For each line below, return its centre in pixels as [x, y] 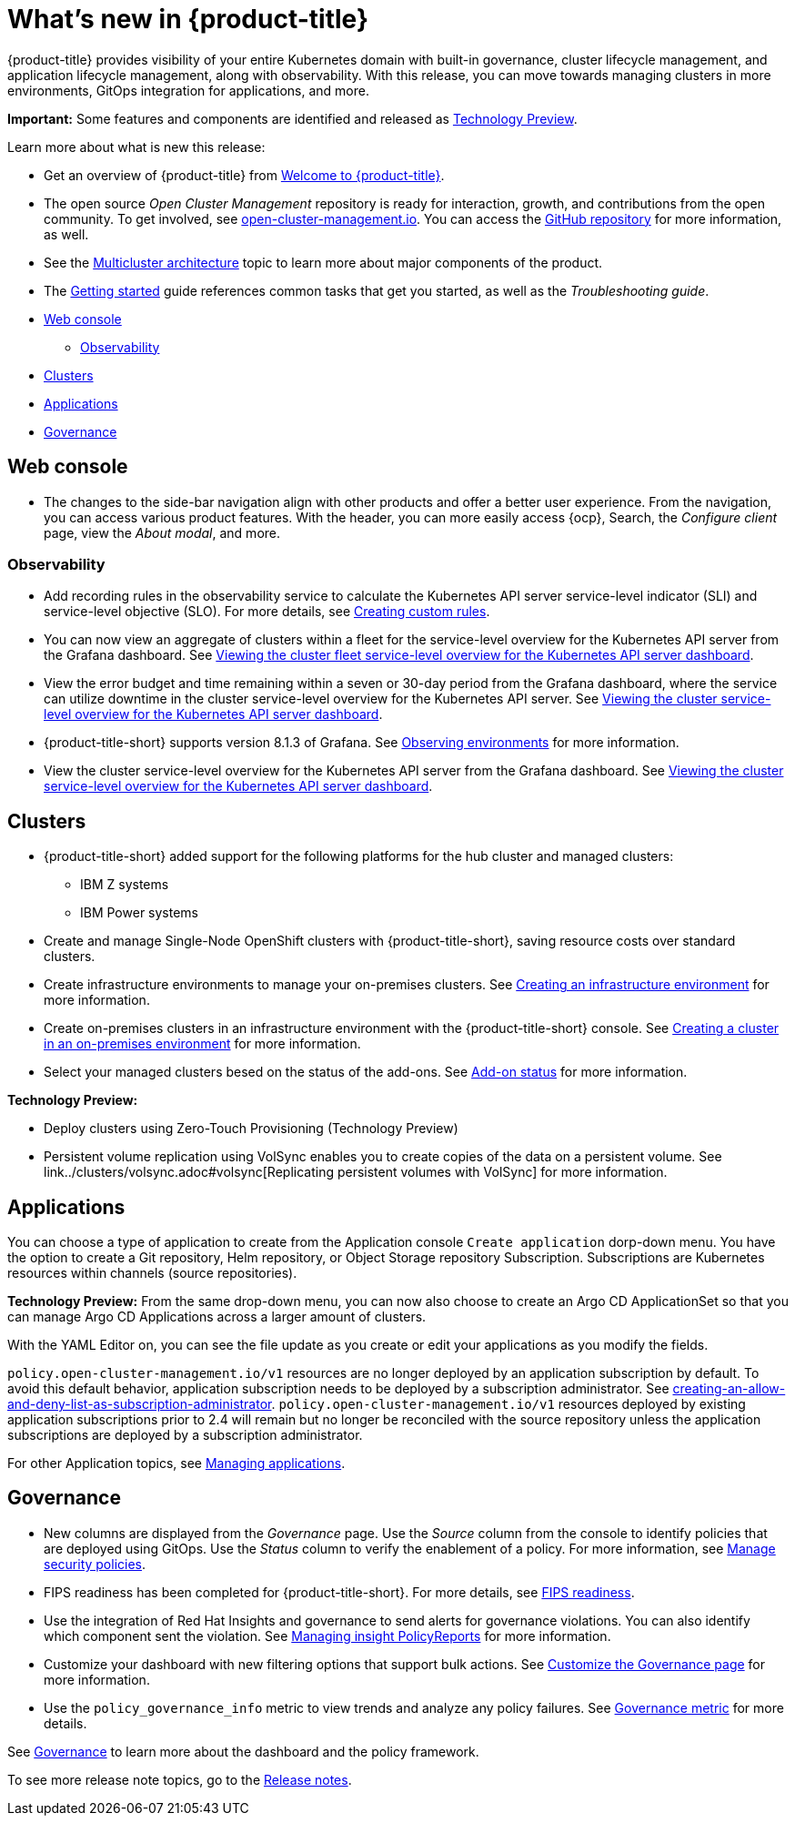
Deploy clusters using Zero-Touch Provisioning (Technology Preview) [251, 1129]
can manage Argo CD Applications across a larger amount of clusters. [217, 1317]
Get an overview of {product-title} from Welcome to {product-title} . [244, 175]
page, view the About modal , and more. [162, 532]
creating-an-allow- [729, 1389]
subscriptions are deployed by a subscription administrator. [185, 1435]
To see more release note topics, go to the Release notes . [180, 1779]
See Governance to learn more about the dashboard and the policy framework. [243, 1751]
